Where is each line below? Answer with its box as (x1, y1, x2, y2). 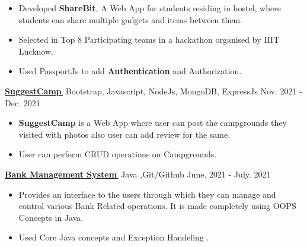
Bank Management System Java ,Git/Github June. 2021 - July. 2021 (5, 167, 271, 180)
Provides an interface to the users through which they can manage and (18, 188, 276, 200)
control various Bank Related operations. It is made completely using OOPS (18, 199, 296, 212)
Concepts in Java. (18, 211, 84, 223)
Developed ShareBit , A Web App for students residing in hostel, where (18, 2, 281, 14)
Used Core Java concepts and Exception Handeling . (18, 231, 209, 243)
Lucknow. (18, 45, 53, 57)
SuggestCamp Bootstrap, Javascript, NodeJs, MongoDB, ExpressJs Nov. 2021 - (5, 84, 302, 97)
